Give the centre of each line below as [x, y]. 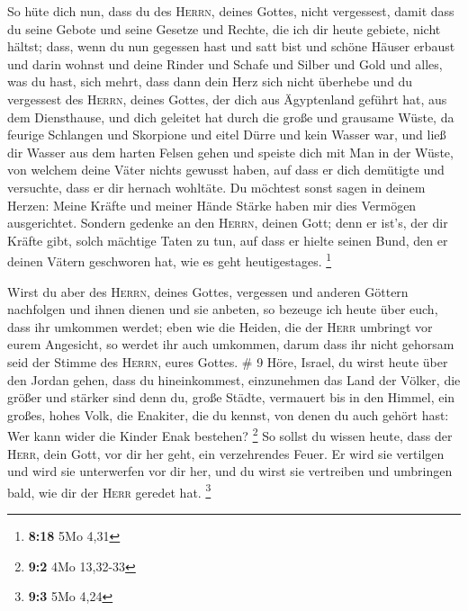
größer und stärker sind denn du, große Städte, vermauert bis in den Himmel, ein [231, 397]
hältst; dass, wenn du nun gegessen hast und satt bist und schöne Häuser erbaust [231, 46]
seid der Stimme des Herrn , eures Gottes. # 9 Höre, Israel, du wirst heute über [228, 361]
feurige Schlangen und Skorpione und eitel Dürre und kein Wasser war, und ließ [227, 135]
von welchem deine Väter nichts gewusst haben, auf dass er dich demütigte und [226, 170]
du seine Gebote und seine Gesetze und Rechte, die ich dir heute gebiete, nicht [224, 28]
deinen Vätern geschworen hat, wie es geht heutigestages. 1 [170, 260]
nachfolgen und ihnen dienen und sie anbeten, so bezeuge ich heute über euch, [223, 309]
